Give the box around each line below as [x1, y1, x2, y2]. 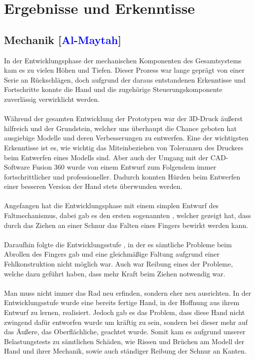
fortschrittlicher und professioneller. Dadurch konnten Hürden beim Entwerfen [4, 171, 240, 181]
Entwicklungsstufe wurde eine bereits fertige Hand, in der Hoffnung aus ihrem [4, 297, 240, 308]
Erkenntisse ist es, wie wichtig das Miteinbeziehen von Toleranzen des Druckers [4, 142, 244, 152]
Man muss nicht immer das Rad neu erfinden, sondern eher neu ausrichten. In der [4, 287, 252, 298]
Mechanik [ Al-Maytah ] [4, 32, 121, 47]
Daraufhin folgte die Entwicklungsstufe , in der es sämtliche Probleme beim [4, 239, 232, 249]
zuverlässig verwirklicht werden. [4, 93, 100, 104]
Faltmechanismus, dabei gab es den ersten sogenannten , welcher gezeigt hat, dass [4, 210, 251, 221]
